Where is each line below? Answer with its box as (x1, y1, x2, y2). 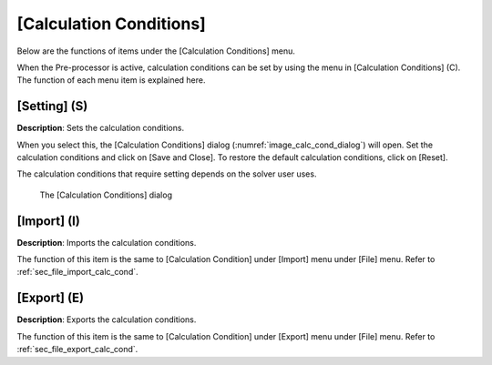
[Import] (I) (16, 213, 81, 228)
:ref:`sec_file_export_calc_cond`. (16, 344, 138, 355)
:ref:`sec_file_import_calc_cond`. (16, 267, 138, 278)
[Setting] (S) (16, 98, 88, 114)
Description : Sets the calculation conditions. (16, 123, 185, 134)
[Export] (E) (16, 290, 85, 306)
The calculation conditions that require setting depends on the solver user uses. (16, 168, 317, 179)
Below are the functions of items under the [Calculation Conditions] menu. (16, 46, 296, 56)
